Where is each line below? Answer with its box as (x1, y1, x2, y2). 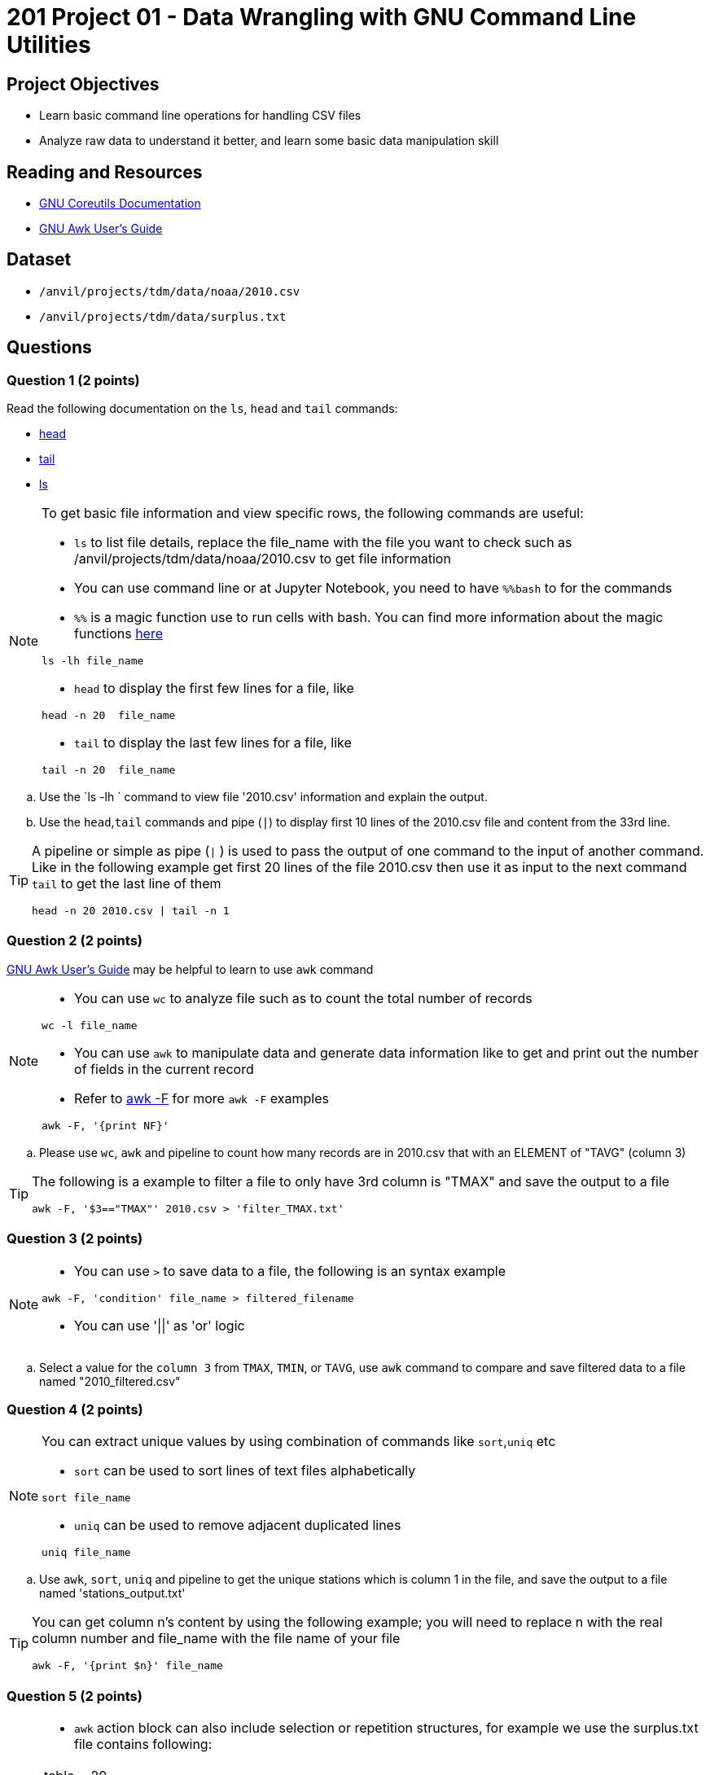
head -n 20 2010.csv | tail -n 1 (32, 905, 230, 918)
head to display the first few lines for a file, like (74, 680, 354, 697)
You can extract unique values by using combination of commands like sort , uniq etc (42, 1433, 556, 1450)
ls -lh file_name (42, 655, 144, 668)
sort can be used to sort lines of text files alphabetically (74, 1462, 416, 1479)
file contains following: (74, 1736, 213, 1753)
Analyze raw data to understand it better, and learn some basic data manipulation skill (39, 134, 499, 148)
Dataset (7, 249, 72, 270)
